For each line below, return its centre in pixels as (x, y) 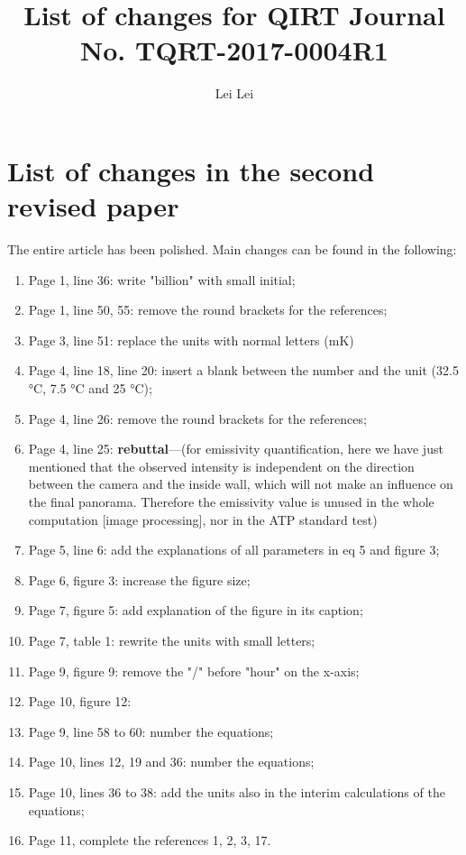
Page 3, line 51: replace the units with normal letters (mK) (191, 340)
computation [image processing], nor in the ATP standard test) (203, 519)
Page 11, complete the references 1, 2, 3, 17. (150, 840)
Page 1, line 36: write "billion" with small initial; (162, 279)
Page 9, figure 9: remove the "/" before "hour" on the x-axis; (194, 671)
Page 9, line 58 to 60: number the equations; (151, 731)
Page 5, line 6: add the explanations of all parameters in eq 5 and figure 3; (234, 550)
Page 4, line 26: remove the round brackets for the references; (197, 418)
